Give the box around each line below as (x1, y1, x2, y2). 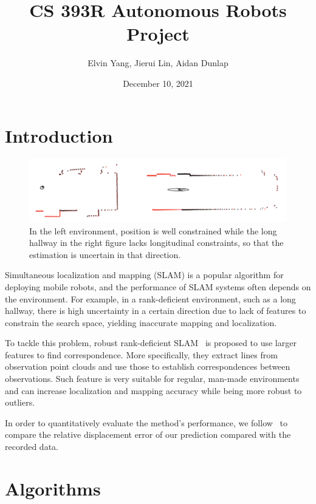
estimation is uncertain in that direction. (29, 248, 181, 261)
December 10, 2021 (123, 77, 193, 89)
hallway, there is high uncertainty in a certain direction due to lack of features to (5, 304, 306, 317)
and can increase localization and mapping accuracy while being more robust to (5, 384, 302, 397)
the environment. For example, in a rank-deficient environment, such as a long (5, 292, 296, 305)
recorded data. (5, 440, 58, 453)
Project (126, 21, 190, 46)
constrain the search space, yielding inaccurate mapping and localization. (5, 316, 277, 329)
